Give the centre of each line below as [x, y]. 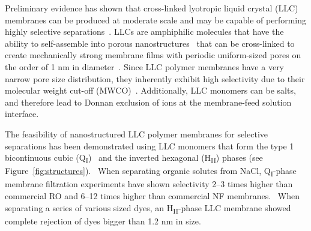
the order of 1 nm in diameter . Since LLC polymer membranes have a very [145, 66]
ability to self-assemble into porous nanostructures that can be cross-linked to [150, 43]
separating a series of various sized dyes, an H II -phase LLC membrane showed [148, 208]
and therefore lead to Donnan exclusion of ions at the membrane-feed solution [148, 102]
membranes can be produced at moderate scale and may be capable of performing [155, 19]
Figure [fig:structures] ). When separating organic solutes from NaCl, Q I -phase [151, 172]
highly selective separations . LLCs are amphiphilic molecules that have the [144, 31]
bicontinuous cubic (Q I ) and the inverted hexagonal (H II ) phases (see [134, 158]
